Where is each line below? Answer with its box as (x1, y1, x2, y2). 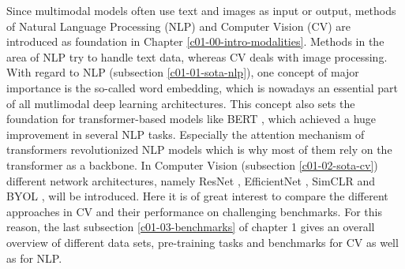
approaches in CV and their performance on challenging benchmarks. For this (6, 203, 382, 219)
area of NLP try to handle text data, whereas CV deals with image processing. (6, 48, 388, 65)
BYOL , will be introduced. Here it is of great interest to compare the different (6, 188, 388, 204)
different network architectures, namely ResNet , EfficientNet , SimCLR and (6, 172, 375, 189)
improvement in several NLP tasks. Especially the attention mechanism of (6, 125, 365, 142)
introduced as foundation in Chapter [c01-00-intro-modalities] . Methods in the (6, 33, 384, 50)
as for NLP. (6, 249, 62, 266)
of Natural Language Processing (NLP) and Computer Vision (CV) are (6, 17, 351, 34)
